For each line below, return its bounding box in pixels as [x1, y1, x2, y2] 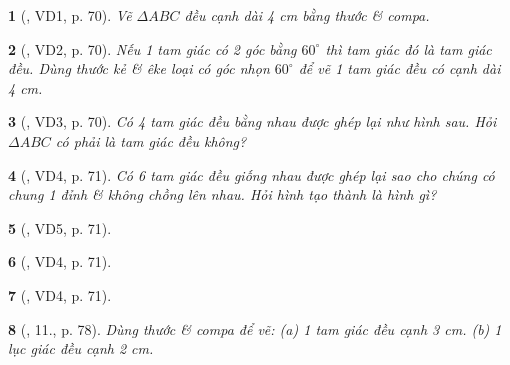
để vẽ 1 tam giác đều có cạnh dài [298, 58, 501, 79]
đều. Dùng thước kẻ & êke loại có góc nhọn [8, 58, 270, 79]
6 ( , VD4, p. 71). [8, 251, 112, 272]
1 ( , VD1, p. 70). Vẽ [8, 5, 132, 25]
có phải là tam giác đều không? [55, 130, 247, 151]
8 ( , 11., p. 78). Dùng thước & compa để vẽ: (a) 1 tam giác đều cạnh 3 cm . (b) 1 [8, 318, 502, 339]
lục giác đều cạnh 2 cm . [8, 338, 154, 359]
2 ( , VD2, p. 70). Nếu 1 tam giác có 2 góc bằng [8, 38, 297, 59]
